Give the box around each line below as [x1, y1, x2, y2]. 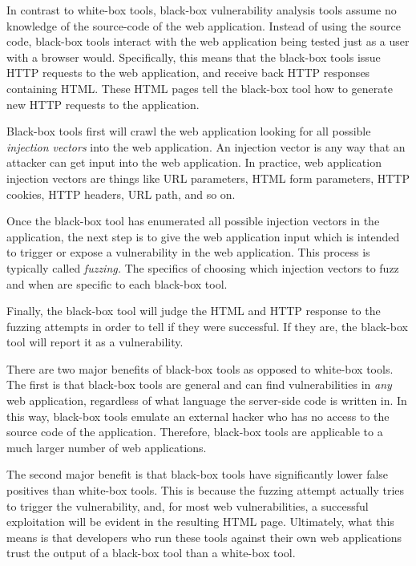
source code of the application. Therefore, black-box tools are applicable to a [6, 423, 383, 440]
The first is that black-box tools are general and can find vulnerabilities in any [6, 376, 392, 393]
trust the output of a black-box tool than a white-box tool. [6, 544, 296, 561]
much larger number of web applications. [6, 439, 207, 455]
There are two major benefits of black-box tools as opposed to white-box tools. [6, 360, 394, 377]
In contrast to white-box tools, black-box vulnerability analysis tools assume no [6, 2, 397, 18]
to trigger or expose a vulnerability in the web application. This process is [6, 244, 370, 261]
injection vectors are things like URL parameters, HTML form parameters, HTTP [6, 169, 410, 186]
